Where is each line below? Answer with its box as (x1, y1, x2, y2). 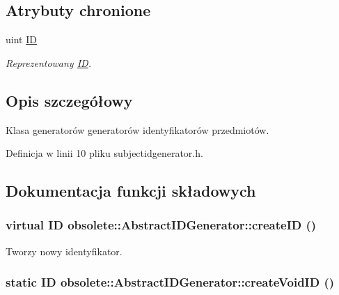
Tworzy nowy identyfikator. (6, 243, 123, 258)
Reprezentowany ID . (6, 55, 91, 70)
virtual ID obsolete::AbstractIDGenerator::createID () (6, 216, 317, 234)
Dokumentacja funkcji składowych (6, 180, 256, 202)
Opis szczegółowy (6, 89, 133, 111)
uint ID (6, 32, 37, 47)
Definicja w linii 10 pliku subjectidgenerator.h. (6, 146, 203, 160)
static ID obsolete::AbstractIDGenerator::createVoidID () (6, 273, 335, 291)
